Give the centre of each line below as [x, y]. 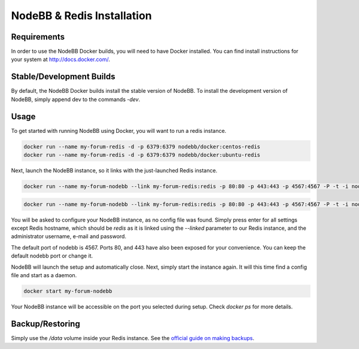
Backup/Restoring [45, 324]
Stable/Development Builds [63, 77]
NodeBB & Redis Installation [81, 16]
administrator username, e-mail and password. [69, 236]
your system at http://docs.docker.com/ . [60, 59]
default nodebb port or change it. [52, 256]
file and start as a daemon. [44, 275]
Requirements [38, 37]
